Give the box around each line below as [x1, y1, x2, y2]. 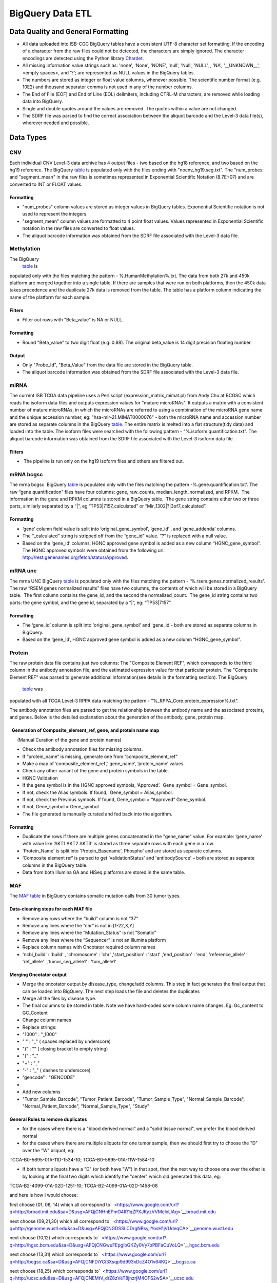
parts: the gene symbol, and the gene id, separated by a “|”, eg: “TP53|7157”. [9, 599, 172, 606]
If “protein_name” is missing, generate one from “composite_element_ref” [22, 753, 178, 760]
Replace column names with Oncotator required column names [22, 944, 156, 950]
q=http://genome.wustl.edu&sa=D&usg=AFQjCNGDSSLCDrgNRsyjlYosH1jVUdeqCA [9, 1226, 186, 1232]
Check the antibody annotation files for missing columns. [22, 746, 143, 752]
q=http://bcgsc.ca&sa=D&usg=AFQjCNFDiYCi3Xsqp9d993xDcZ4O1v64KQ [9, 1258, 168, 1265]
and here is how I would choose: [9, 1192, 78, 1198]
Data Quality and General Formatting [9, 27, 129, 36]
